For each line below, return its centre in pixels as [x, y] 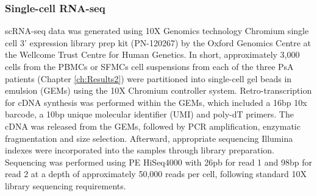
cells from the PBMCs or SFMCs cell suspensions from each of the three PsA [149, 66]
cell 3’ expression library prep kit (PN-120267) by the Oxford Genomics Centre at [158, 42]
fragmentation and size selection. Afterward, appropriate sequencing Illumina [149, 138]
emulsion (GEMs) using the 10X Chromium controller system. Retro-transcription [158, 90]
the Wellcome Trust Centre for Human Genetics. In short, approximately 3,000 [152, 54]
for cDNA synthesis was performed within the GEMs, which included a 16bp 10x [156, 102]
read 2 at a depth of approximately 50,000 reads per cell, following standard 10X [156, 174]
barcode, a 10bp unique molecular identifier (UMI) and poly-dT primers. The [149, 114]
